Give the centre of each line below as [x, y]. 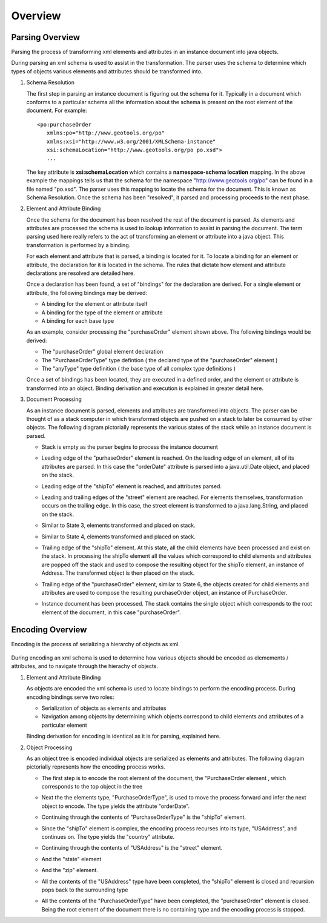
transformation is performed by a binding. [78, 245]
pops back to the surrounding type [85, 890]
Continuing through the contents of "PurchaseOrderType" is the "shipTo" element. [144, 817]
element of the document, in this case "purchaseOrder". [111, 612]
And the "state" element [71, 859]
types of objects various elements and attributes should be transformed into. [107, 71]
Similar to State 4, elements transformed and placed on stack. [119, 537]
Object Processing [49, 747]
